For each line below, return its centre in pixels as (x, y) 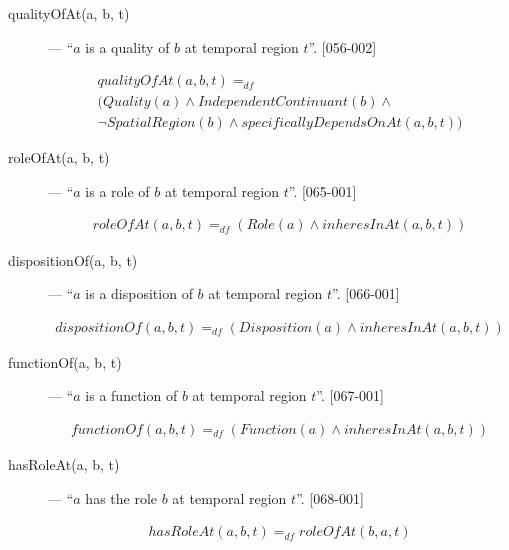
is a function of (131, 395)
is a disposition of (139, 293)
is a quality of (127, 46)
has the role (121, 497)
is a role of (117, 190)
